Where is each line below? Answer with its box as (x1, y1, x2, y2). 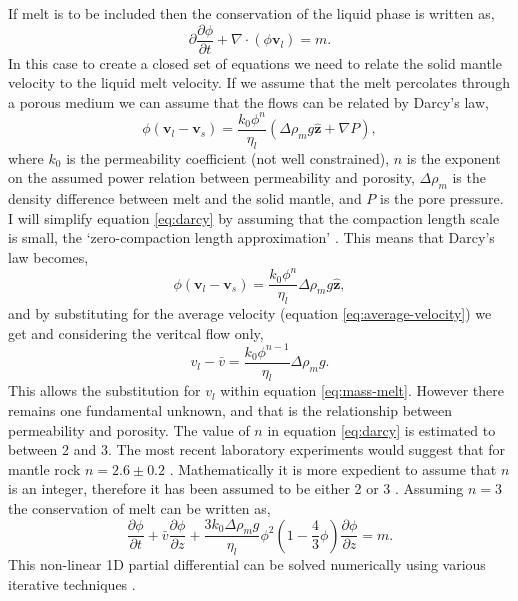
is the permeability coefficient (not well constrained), (66, 147, 390, 168)
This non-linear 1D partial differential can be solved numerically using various (8, 554, 486, 575)
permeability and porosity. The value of (8, 419, 250, 440)
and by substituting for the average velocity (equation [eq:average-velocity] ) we (8, 302, 492, 323)
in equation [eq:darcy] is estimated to (267, 419, 496, 440)
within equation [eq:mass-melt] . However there (220, 380, 505, 401)
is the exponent (406, 147, 501, 168)
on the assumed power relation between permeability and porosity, (8, 167, 415, 188)
